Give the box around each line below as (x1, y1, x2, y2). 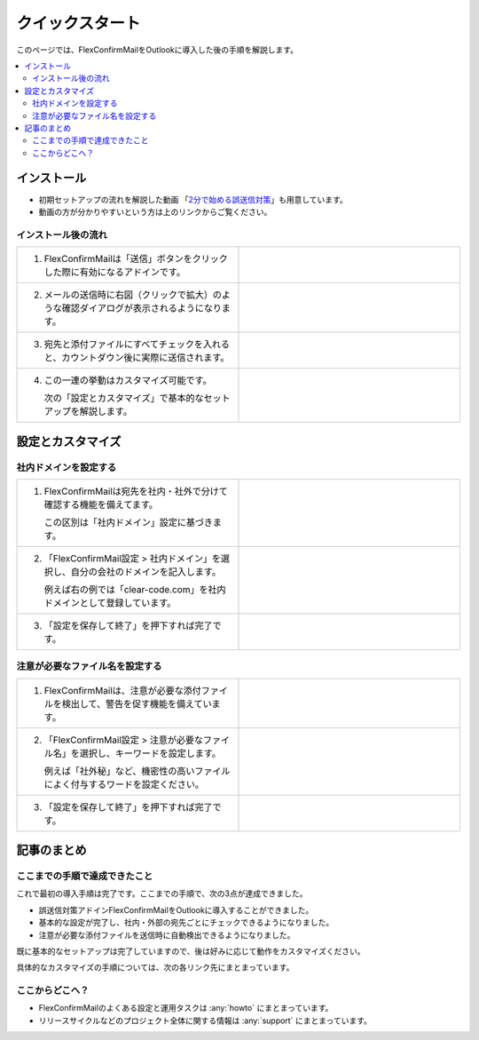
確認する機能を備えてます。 (43, 498, 159, 511)
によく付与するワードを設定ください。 (43, 778, 204, 790)
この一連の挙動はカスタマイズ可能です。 (43, 374, 212, 386)
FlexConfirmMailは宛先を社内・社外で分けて (43, 485, 228, 497)
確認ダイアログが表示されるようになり (61, 302, 222, 314)
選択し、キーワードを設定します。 (79, 747, 222, 759)
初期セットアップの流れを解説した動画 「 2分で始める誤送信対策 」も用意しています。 (38, 194, 348, 204)
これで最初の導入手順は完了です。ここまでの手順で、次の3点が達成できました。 (16, 888, 308, 899)
